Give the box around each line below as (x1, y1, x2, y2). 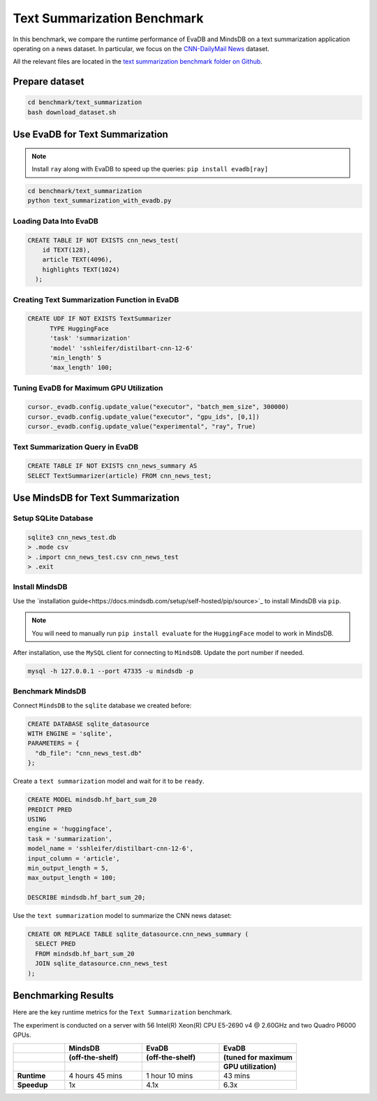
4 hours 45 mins (68, 1071, 123, 1081)
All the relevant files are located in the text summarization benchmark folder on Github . (13, 57, 263, 66)
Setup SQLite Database (13, 514, 94, 524)
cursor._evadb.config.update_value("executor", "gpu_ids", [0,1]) (27, 412, 260, 421)
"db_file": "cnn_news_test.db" (35, 749, 142, 757)
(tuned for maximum (223, 1053, 293, 1063)
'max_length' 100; (50, 364, 113, 372)
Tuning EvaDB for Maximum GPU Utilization (13, 383, 163, 393)
